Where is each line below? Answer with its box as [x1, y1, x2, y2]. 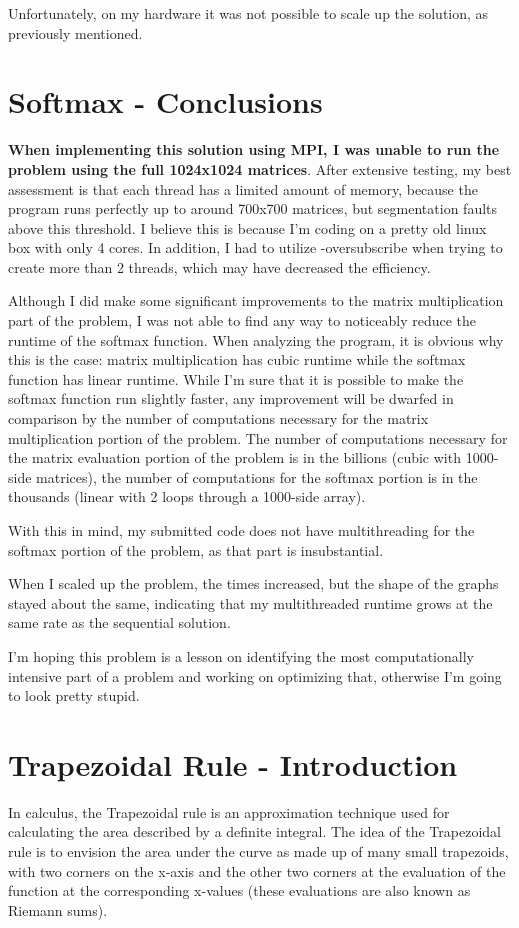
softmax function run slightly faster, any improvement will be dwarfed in [8, 388, 454, 409]
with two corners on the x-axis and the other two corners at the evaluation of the [8, 860, 506, 881]
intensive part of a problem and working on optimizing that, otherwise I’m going [8, 665, 502, 686]
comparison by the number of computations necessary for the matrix [8, 408, 429, 429]
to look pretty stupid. [8, 685, 140, 706]
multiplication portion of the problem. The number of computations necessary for [8, 427, 508, 448]
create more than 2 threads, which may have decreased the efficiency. [8, 256, 431, 277]
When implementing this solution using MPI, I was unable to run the [8, 139, 500, 160]
